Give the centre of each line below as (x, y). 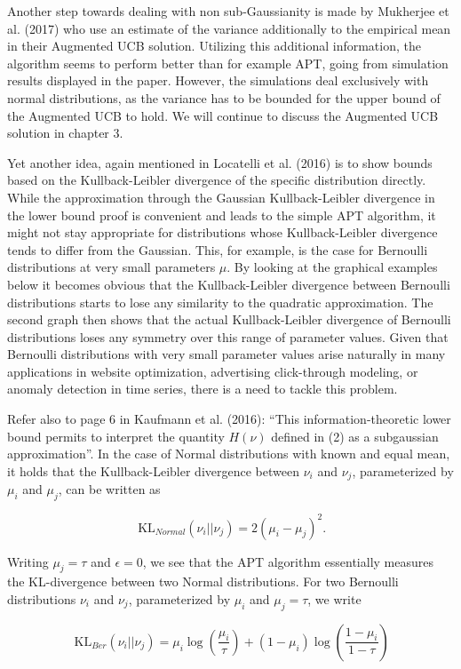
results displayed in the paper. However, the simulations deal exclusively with (218, 80)
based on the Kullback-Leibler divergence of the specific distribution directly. (217, 180)
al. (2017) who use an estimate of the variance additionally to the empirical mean (229, 28)
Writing (28, 561)
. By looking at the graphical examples (332, 267)
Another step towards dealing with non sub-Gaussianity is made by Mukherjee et (228, 11)
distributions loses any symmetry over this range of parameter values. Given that (228, 336)
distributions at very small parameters (111, 267)
